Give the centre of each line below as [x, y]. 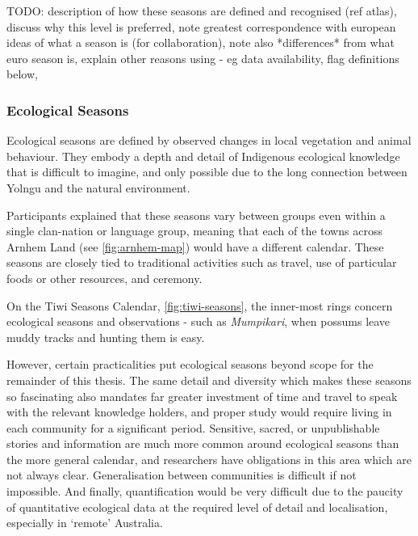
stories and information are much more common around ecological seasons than [203, 443]
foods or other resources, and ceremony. [104, 278]
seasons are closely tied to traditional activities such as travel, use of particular [202, 262]
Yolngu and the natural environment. [98, 187]
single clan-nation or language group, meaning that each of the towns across [194, 231]
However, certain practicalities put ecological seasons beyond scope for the [190, 364]
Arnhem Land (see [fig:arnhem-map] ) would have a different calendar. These [195, 246]
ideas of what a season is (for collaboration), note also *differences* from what [201, 42]
